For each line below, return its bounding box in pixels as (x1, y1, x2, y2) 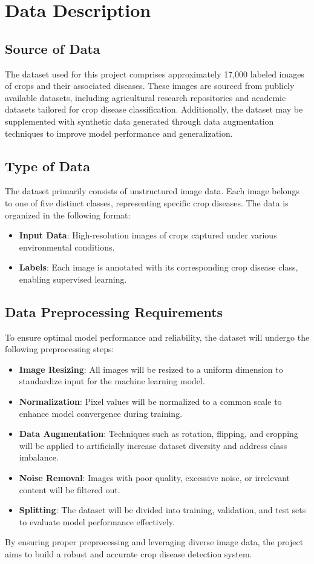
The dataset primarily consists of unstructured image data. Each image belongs (5, 185, 299, 197)
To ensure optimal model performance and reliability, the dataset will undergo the (5, 330, 310, 343)
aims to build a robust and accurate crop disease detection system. (5, 548, 252, 560)
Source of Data (5, 39, 100, 57)
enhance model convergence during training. (19, 407, 183, 419)
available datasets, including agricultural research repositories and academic (5, 91, 286, 103)
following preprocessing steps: (5, 343, 114, 355)
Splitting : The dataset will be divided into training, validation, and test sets (19, 503, 306, 516)
